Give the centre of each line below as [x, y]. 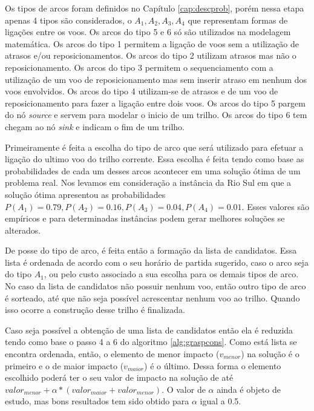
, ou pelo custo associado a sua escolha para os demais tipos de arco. [171, 274]
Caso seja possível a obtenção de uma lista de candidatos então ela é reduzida [149, 330]
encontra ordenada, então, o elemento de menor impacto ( [112, 354]
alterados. [23, 230]
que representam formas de [238, 20]
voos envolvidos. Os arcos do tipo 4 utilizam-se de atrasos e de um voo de [142, 91]
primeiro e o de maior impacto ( [64, 365]
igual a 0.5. [221, 401]
